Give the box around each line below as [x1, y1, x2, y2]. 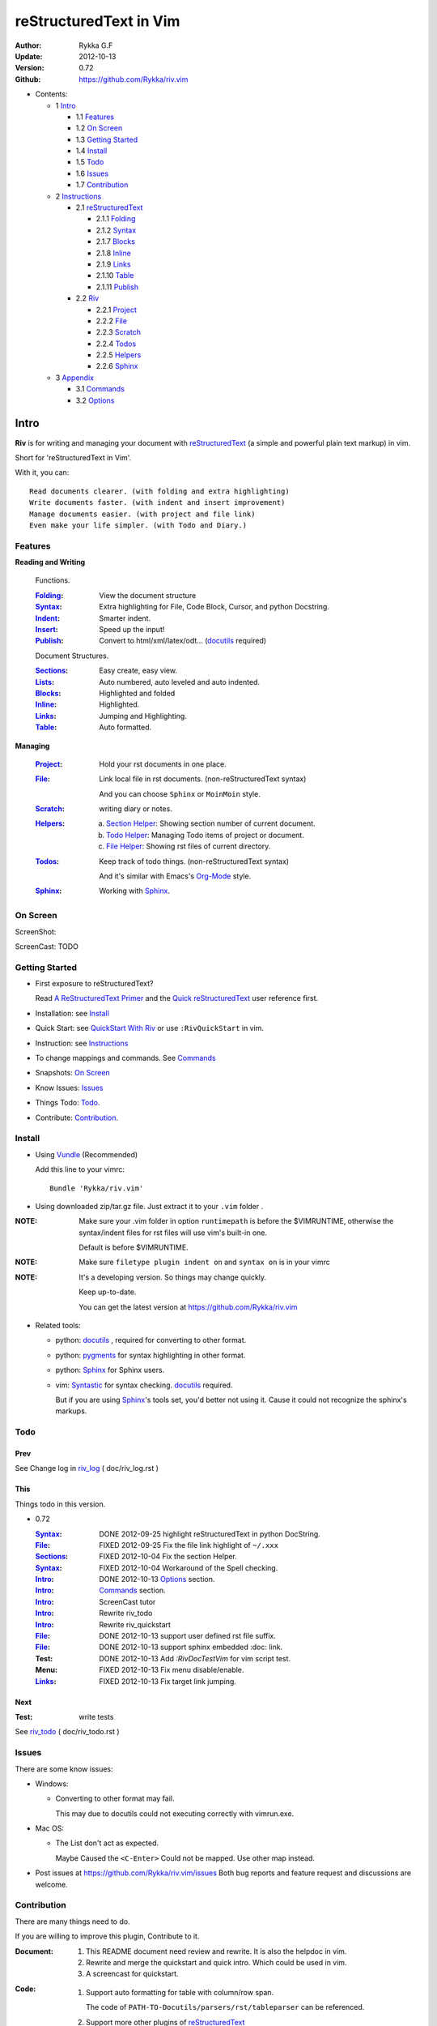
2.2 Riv [75, 293, 100, 303]
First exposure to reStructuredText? [35, 979, 154, 989]
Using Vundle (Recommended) [35, 1149, 138, 1159]
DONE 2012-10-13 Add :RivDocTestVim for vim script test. [99, 1653, 291, 1663]
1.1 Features [75, 112, 115, 122]
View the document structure [99, 590, 197, 600]
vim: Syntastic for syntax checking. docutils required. [55, 1380, 233, 1390]
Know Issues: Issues [35, 1083, 104, 1092]
